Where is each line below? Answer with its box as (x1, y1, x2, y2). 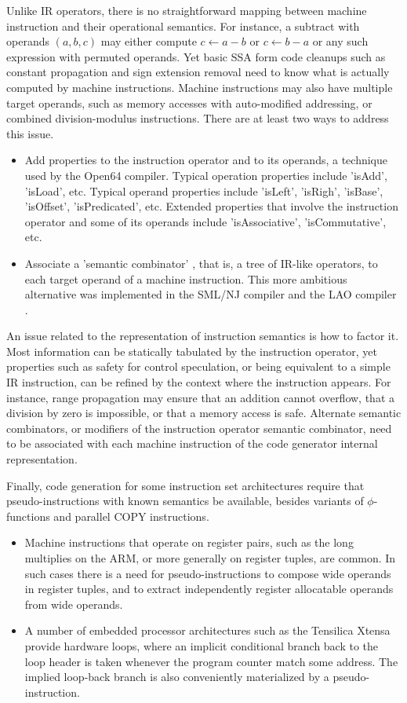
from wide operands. (24, 595, 123, 612)
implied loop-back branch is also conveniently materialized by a (24, 668, 329, 685)
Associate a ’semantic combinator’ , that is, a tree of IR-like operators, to (24, 254, 378, 271)
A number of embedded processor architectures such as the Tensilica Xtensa (24, 622, 391, 639)
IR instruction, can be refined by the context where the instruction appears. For (6, 374, 391, 390)
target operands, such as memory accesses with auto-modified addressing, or (6, 94, 372, 111)
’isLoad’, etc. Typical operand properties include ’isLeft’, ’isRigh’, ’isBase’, (24, 182, 383, 199)
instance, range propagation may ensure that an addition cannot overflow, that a (6, 389, 395, 405)
